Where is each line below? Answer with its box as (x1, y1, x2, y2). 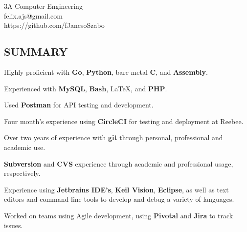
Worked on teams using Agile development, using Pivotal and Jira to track (4, 210, 233, 220)
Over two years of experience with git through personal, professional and (4, 132, 223, 143)
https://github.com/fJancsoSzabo (4, 20, 105, 30)
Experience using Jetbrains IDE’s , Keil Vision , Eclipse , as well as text (4, 184, 229, 194)
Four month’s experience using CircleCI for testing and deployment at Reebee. (4, 116, 244, 126)
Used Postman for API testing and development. (4, 100, 154, 110)
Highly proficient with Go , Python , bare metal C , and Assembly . (4, 66, 208, 77)
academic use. (4, 142, 45, 152)
